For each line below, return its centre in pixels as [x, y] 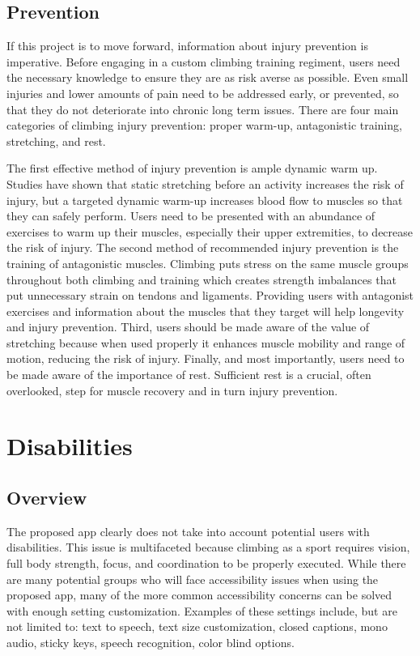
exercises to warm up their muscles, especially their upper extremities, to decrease [210, 231]
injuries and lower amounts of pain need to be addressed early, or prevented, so [203, 93]
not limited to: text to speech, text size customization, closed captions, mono [197, 626]
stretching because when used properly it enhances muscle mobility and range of [206, 342]
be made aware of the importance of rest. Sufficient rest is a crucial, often [189, 375]
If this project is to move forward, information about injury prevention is [187, 46]
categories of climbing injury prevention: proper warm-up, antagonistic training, [204, 125]
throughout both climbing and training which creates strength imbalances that [202, 279]
